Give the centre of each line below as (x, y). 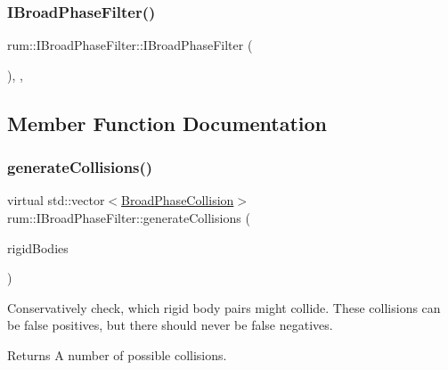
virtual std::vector (56, 200)
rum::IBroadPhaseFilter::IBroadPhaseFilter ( (130, 45)
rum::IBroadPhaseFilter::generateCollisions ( (129, 218)
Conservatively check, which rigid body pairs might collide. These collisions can (224, 307)
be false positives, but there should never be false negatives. (170, 325)
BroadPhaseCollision (178, 200)
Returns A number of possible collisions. (117, 354)
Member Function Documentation (167, 123)
